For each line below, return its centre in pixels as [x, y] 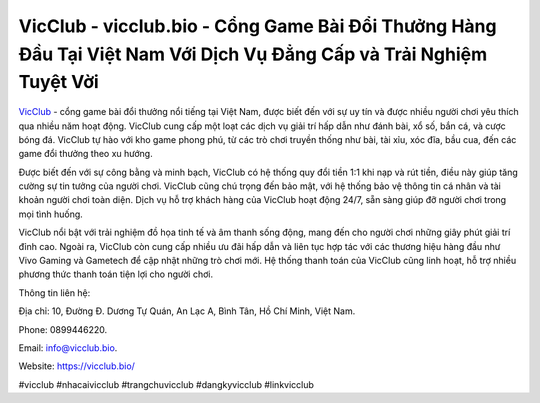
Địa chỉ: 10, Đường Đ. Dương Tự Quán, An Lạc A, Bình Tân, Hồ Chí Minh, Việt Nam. [187, 311]
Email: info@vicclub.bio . [68, 348]
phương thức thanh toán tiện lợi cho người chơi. [116, 274]
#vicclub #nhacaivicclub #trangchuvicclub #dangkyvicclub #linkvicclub [166, 384]
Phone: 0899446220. [63, 329]
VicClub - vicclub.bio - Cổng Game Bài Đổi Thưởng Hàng [257, 26]
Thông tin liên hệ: [54, 292]
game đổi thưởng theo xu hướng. [86, 154]
